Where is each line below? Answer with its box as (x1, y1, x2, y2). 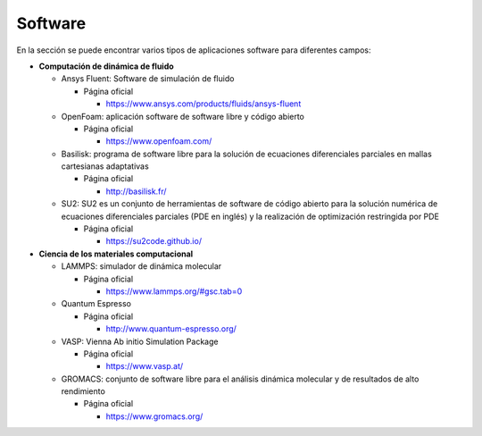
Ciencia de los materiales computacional (38, 248, 194, 259)
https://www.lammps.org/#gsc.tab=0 (105, 286, 243, 297)
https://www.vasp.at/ (105, 361, 184, 372)
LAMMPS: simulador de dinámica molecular (61, 261, 222, 272)
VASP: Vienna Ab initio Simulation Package (61, 336, 219, 347)
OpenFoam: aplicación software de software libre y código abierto (61, 111, 305, 122)
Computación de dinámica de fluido (38, 61, 174, 71)
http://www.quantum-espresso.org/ (105, 323, 237, 334)
